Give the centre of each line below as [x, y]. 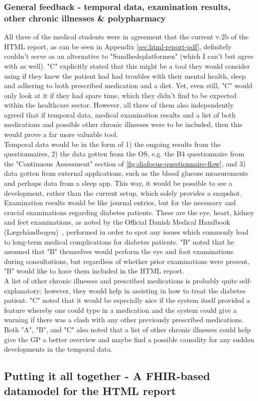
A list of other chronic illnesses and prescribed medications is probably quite [121, 280]
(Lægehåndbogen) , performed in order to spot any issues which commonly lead [126, 232]
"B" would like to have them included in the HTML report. [94, 271]
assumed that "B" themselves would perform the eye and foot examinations [119, 251]
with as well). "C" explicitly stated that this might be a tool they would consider [127, 66]
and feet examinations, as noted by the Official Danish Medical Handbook [117, 222]
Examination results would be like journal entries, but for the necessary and [120, 202]
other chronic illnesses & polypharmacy [85, 18]
